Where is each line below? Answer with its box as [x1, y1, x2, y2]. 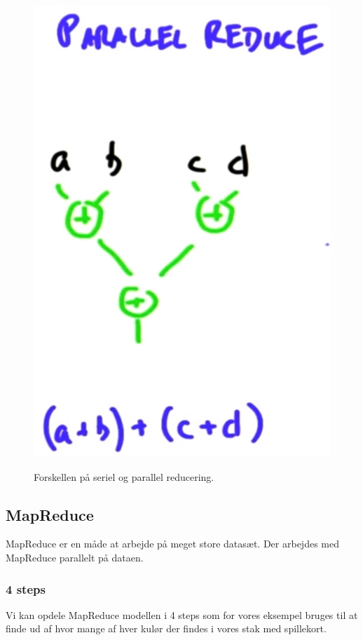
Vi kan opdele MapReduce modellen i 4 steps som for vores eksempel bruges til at [6, 607, 358, 622]
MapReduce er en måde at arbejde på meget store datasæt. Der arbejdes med [6, 536, 339, 551]
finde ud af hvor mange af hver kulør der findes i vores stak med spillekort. [6, 621, 327, 636]
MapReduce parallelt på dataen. [6, 550, 144, 565]
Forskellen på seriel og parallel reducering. [34, 469, 214, 484]
